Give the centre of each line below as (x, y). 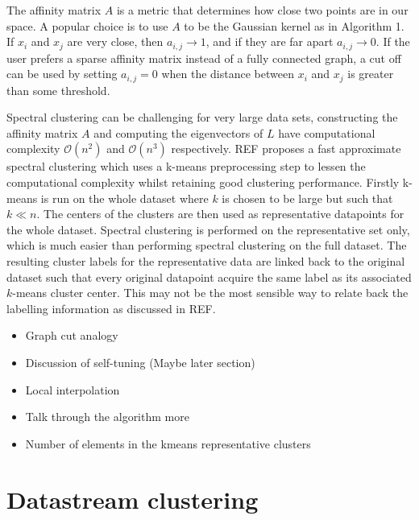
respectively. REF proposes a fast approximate (286, 149)
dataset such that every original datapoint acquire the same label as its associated (209, 277)
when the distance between (228, 74)
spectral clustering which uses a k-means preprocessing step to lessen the (186, 166)
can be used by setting (62, 74)
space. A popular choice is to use (87, 25)
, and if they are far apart (270, 41)
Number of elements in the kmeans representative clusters (168, 443)
